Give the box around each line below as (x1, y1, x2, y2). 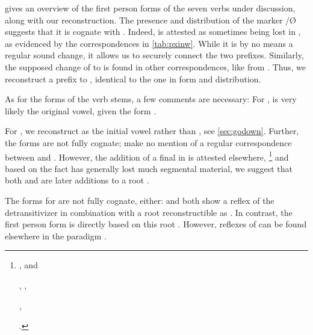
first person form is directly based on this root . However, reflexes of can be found (5, 218, 307, 230)
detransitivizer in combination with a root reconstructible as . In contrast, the (5, 206, 293, 218)
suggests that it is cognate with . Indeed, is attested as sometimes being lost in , (5, 25, 301, 38)
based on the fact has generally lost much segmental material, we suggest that (5, 162, 293, 174)
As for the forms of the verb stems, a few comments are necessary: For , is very (5, 93, 297, 105)
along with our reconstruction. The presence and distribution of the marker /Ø (5, 13, 296, 26)
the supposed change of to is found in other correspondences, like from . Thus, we (5, 60, 306, 73)
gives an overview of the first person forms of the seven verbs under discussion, (5, 2, 296, 14)
